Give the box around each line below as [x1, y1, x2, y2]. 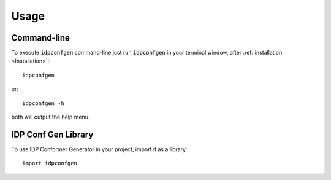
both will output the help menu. [11, 114, 90, 121]
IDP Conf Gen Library [11, 129, 94, 139]
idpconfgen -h [22, 100, 64, 107]
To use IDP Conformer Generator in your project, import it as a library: [11, 145, 188, 153]
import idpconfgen [22, 160, 78, 167]
